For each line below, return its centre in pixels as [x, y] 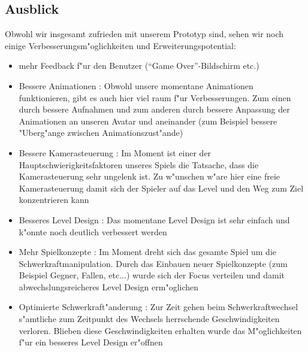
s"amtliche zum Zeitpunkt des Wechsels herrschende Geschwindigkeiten [149, 319]
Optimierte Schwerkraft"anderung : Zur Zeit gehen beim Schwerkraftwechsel [158, 307]
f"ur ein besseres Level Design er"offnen [91, 342]
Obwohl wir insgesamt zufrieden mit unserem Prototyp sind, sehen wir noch [144, 34]
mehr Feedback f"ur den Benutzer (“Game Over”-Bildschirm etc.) [139, 66]
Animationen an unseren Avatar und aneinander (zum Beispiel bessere [148, 121]
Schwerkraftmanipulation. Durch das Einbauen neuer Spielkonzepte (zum [153, 263]
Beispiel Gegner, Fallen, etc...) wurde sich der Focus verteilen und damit [152, 275]
